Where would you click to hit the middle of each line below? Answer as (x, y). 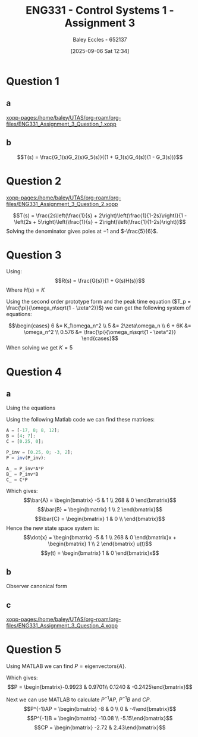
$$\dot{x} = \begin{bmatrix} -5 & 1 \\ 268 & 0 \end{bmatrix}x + (100, 538)
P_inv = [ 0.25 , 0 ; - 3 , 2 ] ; (40, 452)
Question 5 (34, 650)
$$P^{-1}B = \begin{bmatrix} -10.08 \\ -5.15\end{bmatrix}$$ (100, 718)
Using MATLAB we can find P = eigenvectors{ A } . (66, 666)
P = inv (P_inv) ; (26, 458)
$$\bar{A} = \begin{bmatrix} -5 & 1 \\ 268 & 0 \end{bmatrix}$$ (100, 500)
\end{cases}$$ (100, 338)
